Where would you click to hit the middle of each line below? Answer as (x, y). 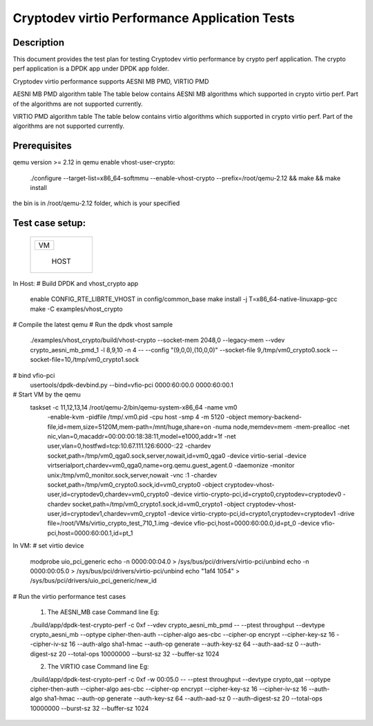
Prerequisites (42, 146)
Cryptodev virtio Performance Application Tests (154, 18)
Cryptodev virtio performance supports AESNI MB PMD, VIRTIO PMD (111, 81)
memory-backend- (275, 417)
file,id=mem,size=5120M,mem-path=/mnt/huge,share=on (129, 427)
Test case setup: (49, 223)
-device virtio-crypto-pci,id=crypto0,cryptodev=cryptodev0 (256, 495)
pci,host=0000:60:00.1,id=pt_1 (90, 533)
